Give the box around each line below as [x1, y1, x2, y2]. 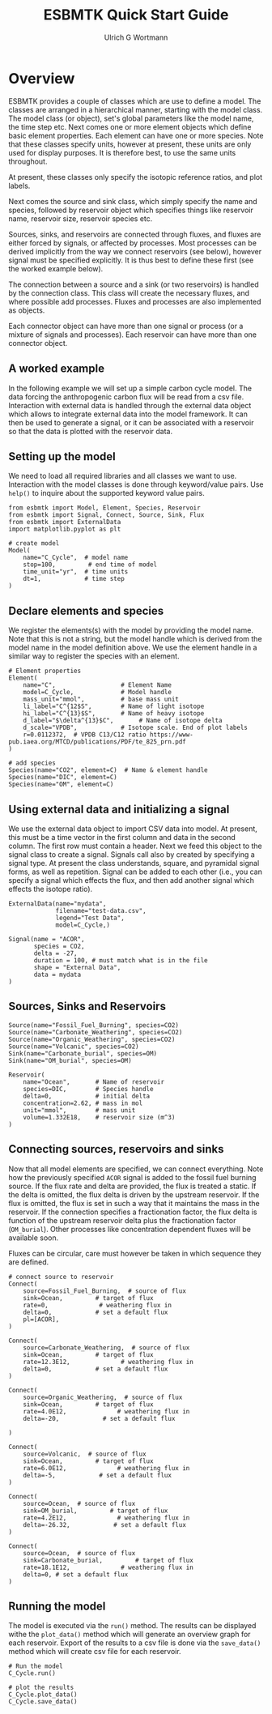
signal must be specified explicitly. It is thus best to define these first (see [8, 255, 254, 265]
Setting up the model [8, 450, 116, 463]
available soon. [8, 1233, 59, 1243]
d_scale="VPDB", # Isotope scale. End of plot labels [23, 723, 249, 732]
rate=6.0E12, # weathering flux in [23, 1464, 190, 1472]
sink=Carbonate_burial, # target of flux [23, 1556, 194, 1564]
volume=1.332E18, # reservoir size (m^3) [23, 1113, 176, 1121]
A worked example [8, 362, 105, 376]
